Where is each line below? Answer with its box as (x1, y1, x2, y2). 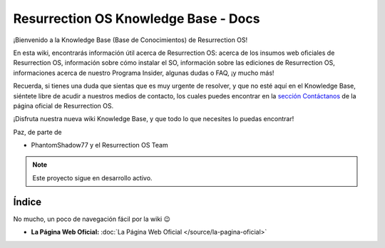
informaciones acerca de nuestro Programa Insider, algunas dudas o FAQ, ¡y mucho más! (13, 68, 274, 77)
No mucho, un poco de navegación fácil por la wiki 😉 (13, 215, 171, 223)
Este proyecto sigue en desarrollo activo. (32, 173, 153, 182)
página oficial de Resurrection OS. (13, 101, 114, 110)
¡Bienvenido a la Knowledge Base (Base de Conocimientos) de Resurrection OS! (13, 36, 248, 44)
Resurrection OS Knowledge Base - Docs (13, 11, 260, 26)
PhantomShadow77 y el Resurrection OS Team (31, 141, 168, 150)
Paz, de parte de (13, 128, 62, 136)
